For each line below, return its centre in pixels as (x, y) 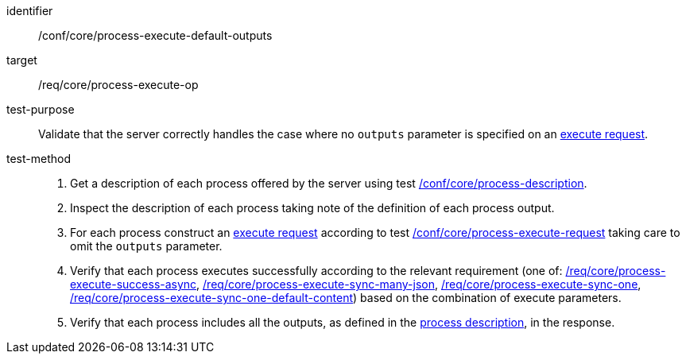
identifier (30, 11)
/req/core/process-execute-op (118, 85)
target (22, 60)
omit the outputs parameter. (146, 246)
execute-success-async (134, 284)
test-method (39, 159)
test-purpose (41, 109)
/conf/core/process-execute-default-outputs (155, 35)
